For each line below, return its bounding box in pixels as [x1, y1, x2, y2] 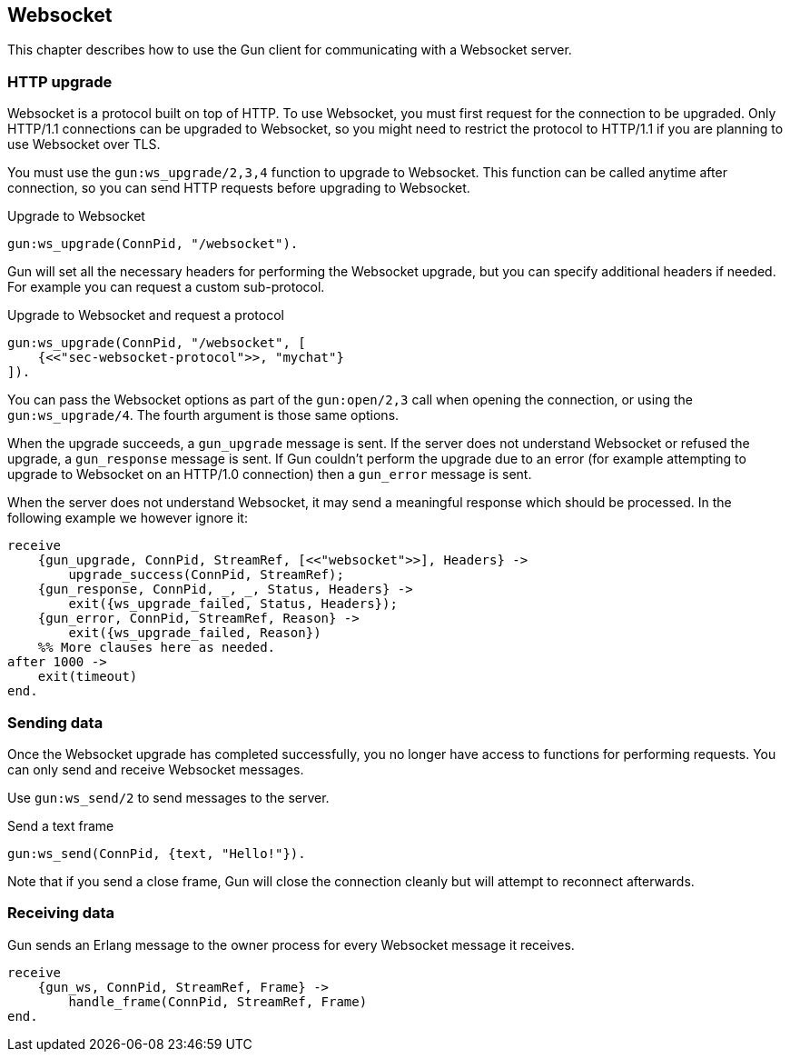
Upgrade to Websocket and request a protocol [7, 307, 284, 324]
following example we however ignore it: [7, 510, 248, 526]
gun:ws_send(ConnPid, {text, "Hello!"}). [7, 845, 306, 861]
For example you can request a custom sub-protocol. [7, 279, 325, 295]
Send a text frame [7, 817, 114, 834]
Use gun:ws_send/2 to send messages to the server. [7, 789, 330, 805]
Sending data [7, 713, 104, 732]
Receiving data [7, 904, 115, 923]
